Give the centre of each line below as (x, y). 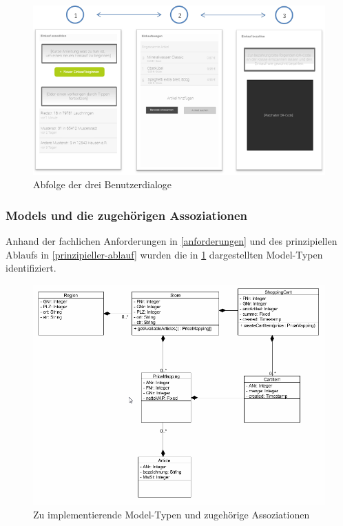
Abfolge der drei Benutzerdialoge (102, 184)
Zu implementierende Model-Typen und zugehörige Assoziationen (171, 514)
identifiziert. (31, 268)
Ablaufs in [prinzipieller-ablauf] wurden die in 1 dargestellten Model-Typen (164, 254)
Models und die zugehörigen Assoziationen (127, 215)
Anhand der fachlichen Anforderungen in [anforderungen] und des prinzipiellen (171, 241)
